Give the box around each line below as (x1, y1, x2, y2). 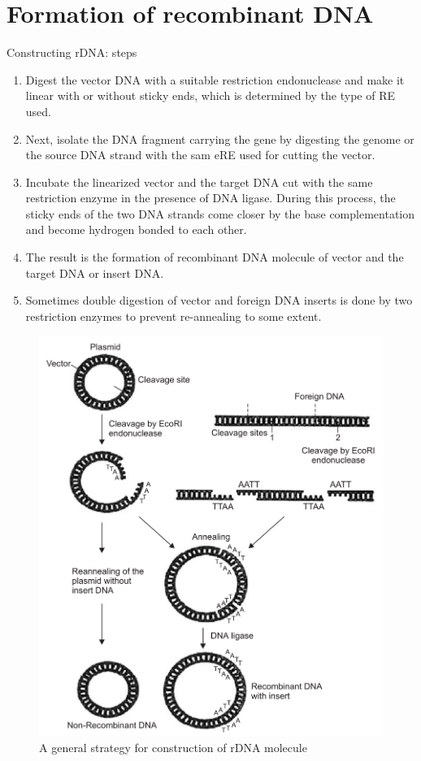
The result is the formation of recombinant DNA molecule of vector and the (25, 249, 404, 266)
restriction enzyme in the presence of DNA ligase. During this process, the (25, 189, 396, 206)
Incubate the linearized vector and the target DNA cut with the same (25, 173, 373, 190)
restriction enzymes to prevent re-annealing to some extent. (25, 307, 322, 324)
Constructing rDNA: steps (7, 44, 137, 61)
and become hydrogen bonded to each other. (25, 221, 247, 238)
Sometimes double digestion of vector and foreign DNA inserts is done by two (25, 292, 413, 309)
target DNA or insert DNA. (25, 264, 164, 281)
